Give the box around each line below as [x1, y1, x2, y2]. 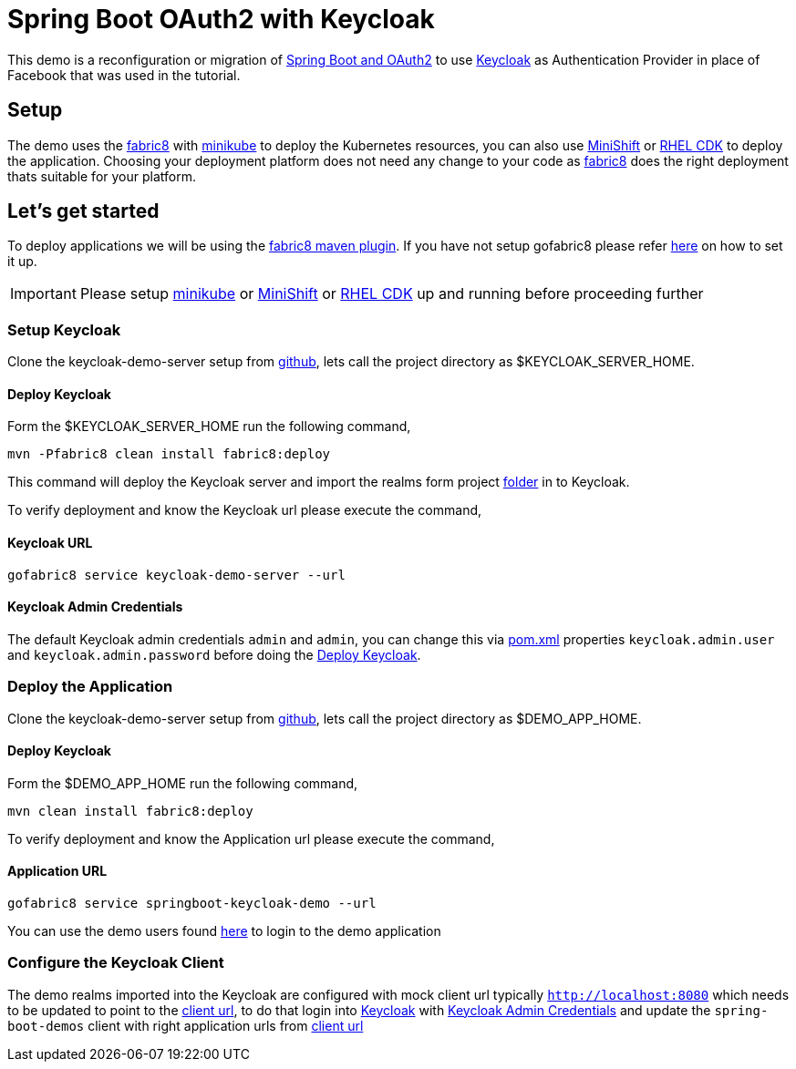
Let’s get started [7, 200, 160, 223]
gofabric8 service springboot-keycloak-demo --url [7, 896, 377, 911]
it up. [7, 253, 37, 270]
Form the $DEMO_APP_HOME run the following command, [7, 775, 358, 791]
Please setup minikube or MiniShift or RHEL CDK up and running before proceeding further [79, 284, 704, 303]
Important [10, 284, 77, 303]
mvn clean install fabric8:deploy [7, 803, 253, 818]
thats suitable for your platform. [7, 168, 196, 184]
